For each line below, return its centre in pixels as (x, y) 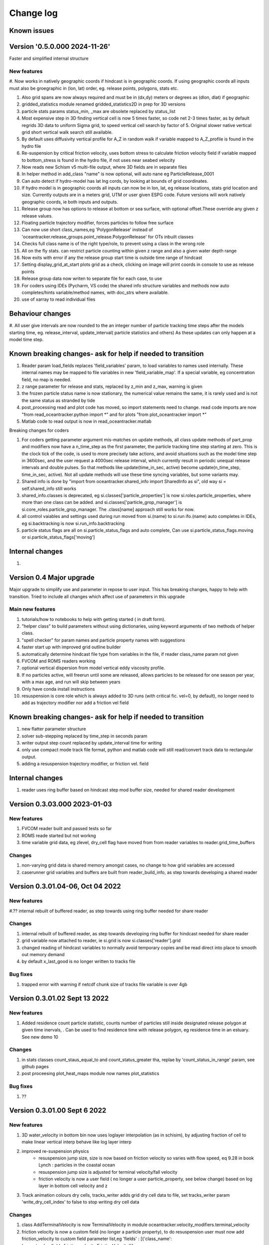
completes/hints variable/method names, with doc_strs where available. (95, 292)
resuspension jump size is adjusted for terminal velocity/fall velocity (108, 1172)
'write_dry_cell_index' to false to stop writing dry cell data (80, 1202)
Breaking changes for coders (39, 430)
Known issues (32, 31)
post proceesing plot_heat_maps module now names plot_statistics (90, 1074)
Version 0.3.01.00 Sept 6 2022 (58, 1111)
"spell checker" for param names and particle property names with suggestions (103, 640)
